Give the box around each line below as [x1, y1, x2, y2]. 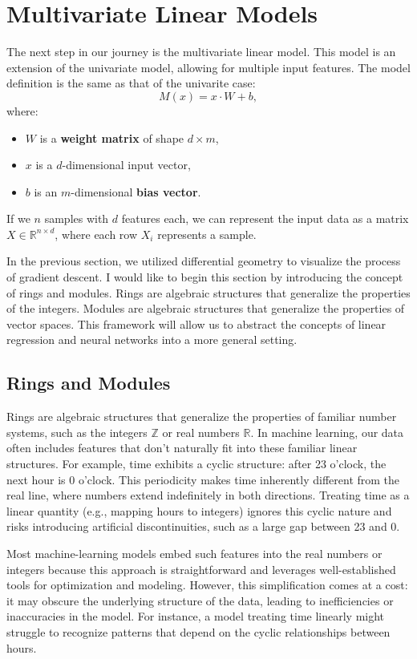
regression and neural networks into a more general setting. [6, 331, 298, 348]
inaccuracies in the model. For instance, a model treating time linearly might [6, 608, 385, 625]
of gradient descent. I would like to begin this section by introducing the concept [6, 269, 403, 285]
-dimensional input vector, [62, 156, 191, 173]
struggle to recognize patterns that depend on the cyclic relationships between [6, 623, 391, 640]
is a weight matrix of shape [39, 129, 184, 146]
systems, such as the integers [6, 423, 148, 440]
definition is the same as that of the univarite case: [6, 75, 256, 91]
